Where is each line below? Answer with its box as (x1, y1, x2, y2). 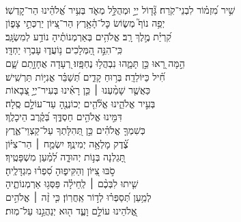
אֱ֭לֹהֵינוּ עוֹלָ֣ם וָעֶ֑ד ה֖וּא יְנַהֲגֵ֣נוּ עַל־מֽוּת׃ (5, 203, 137, 217)
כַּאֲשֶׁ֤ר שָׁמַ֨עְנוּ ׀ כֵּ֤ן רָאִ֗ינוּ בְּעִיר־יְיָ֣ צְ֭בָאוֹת (5, 83, 151, 97)
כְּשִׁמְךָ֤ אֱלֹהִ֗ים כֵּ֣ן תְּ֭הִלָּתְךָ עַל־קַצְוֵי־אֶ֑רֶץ (5, 122, 145, 137)
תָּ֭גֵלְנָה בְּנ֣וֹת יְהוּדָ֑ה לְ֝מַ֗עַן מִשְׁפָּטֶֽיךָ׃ (5, 150, 126, 164)
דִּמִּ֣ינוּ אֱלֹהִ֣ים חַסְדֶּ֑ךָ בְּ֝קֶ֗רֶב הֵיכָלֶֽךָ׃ (5, 109, 122, 124)
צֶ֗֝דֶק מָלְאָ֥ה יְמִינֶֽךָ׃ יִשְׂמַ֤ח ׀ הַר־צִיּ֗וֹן (5, 136, 128, 150)
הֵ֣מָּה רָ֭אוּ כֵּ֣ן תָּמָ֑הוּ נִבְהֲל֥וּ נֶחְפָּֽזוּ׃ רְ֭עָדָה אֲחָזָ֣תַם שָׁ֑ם (5, 55, 185, 70)
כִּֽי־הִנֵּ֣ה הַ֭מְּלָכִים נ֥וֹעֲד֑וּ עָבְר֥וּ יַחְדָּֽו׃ (5, 42, 123, 57)
